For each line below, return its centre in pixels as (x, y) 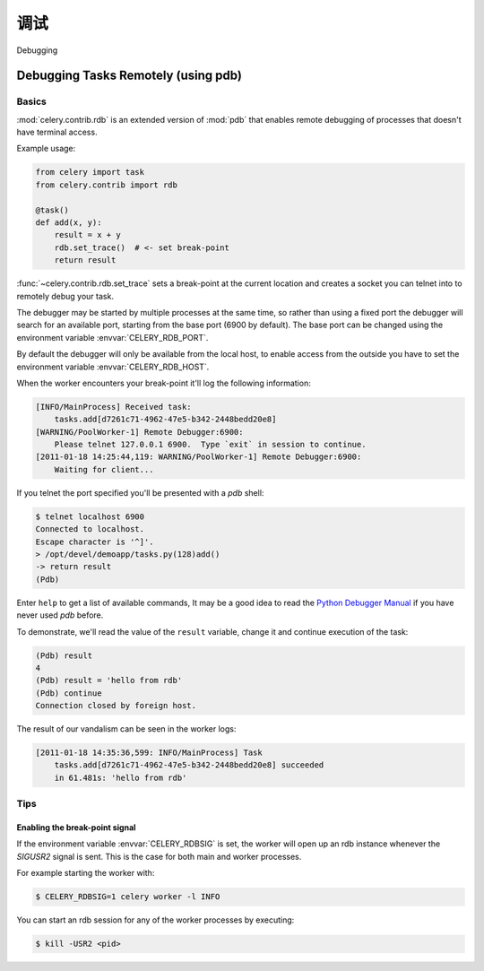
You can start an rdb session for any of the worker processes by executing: (156, 920)
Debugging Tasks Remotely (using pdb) (129, 76)
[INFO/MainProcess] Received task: (113, 407)
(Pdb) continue (69, 693)
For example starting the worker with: (86, 873)
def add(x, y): (69, 223)
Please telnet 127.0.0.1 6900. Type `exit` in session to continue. (210, 445)
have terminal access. (57, 132)
